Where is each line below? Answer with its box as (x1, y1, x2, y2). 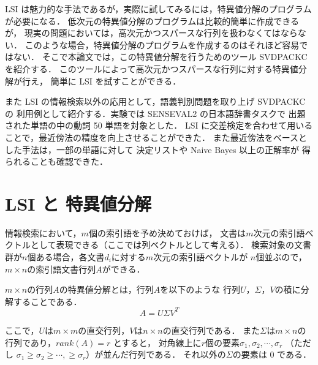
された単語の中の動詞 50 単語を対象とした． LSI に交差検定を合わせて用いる (5, 119, 313, 132)
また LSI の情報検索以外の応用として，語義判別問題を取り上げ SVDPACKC (5, 95, 306, 108)
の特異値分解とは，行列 (59, 283, 154, 296)
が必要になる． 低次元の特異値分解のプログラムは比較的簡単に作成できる (5, 14, 299, 27)
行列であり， (5, 336, 56, 348)
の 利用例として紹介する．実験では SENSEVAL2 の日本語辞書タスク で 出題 (5, 107, 306, 119)
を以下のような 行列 (160, 283, 240, 296)
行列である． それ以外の (129, 348, 226, 361)
